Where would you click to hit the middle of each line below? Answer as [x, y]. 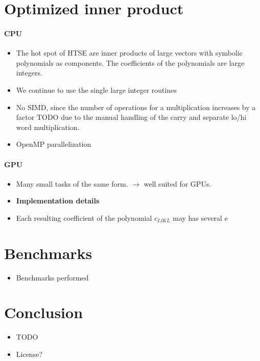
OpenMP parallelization [54, 144]
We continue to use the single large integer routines [96, 89]
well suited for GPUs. [178, 183]
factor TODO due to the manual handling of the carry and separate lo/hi [131, 117]
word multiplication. [48, 127]
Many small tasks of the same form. [72, 183]
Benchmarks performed [52, 277]
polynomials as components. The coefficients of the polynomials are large [130, 62]
